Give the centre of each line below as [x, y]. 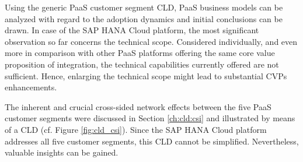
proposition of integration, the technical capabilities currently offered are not [142, 64]
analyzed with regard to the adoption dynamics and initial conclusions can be [144, 18]
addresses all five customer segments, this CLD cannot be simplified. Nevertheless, [152, 141]
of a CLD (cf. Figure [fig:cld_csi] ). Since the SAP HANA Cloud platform [136, 129]
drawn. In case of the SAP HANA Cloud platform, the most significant [132, 30]
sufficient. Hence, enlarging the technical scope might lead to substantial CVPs [146, 75]
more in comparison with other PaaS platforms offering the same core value [140, 53]
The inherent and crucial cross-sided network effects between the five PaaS [138, 106]
